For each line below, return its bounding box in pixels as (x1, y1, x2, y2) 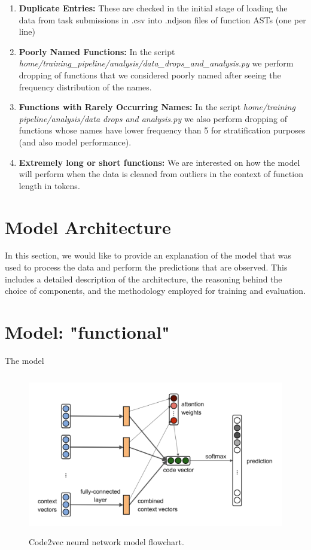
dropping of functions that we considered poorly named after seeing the (19, 68, 281, 81)
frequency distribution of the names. (19, 80, 152, 93)
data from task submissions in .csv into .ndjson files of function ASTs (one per (19, 13, 306, 26)
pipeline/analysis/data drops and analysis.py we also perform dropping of (19, 112, 287, 124)
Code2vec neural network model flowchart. (29, 535, 184, 548)
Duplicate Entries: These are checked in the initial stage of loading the (19, 2, 288, 14)
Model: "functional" (5, 320, 170, 344)
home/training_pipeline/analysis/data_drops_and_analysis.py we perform (19, 57, 294, 69)
